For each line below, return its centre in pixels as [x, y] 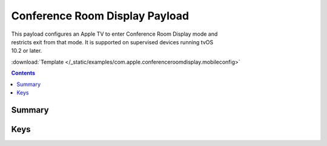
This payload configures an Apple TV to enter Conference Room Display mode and [114, 34]
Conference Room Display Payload [100, 16]
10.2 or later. [27, 51]
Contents [23, 73]
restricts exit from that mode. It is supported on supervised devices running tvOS [112, 42]
